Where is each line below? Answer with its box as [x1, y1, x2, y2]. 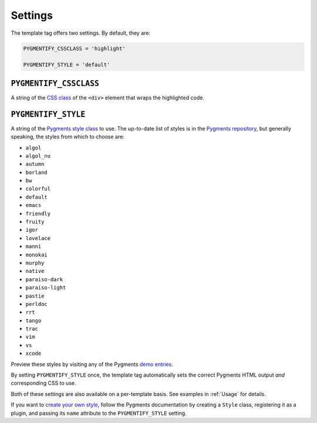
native [25, 268, 45, 275]
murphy [25, 259, 45, 266]
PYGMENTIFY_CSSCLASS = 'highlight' [23, 45, 126, 52]
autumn [25, 161, 45, 168]
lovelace [25, 235, 51, 241]
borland [25, 169, 48, 176]
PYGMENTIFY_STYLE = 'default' [23, 62, 110, 68]
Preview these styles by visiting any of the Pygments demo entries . [11, 361, 173, 368]
